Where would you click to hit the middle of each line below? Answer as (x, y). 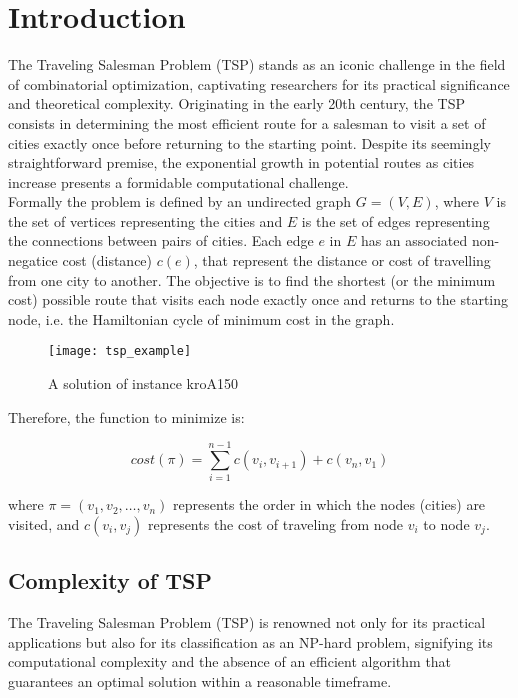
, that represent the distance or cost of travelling (342, 260)
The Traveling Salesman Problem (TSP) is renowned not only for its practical (247, 622)
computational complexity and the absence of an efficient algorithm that (230, 661)
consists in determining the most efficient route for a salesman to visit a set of (247, 122)
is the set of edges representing (395, 220)
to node (446, 524)
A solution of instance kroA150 (143, 383)
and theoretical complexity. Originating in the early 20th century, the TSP (236, 103)
